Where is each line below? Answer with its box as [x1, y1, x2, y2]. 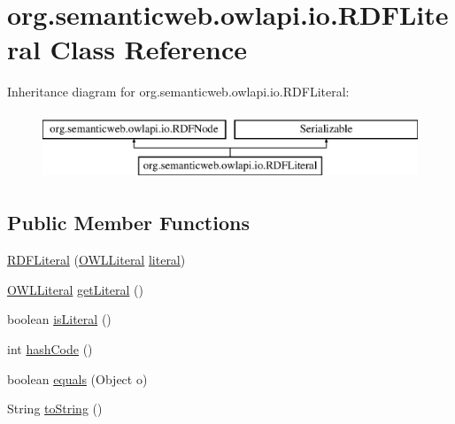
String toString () [7, 399, 103, 418]
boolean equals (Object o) [7, 369, 148, 388]
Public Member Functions [7, 209, 250, 236]
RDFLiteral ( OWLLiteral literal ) [7, 251, 186, 269]
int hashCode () [7, 340, 93, 358]
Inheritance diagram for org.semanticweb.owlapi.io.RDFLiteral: [7, 82, 350, 101]
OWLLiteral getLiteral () [7, 280, 143, 298]
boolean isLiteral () [7, 310, 112, 328]
